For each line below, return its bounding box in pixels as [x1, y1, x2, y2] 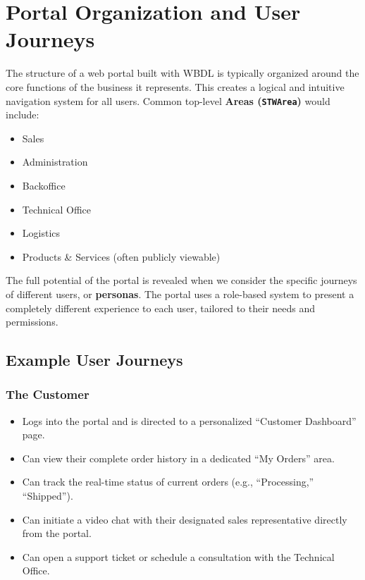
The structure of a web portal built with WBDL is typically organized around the [6, 66, 359, 80]
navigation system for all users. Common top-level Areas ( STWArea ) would [6, 93, 330, 108]
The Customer [6, 385, 89, 403]
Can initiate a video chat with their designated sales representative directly [22, 512, 347, 526]
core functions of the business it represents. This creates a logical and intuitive [6, 79, 345, 94]
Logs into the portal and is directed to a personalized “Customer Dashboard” [22, 413, 357, 428]
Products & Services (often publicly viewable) [22, 249, 221, 264]
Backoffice [22, 178, 66, 192]
